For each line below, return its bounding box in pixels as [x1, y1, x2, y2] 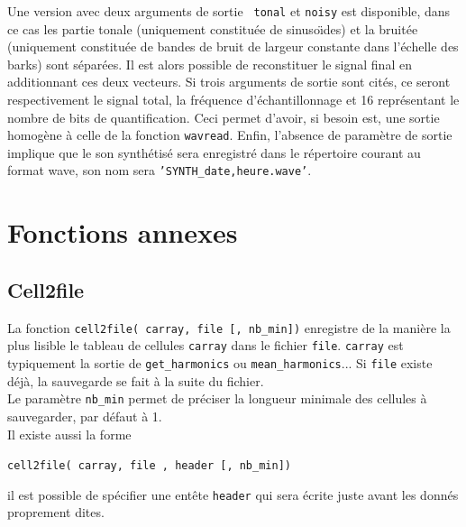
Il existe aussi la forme [7, 424, 132, 443]
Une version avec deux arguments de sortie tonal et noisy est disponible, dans [7, 2, 451, 20]
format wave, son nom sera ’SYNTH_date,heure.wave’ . [7, 161, 312, 180]
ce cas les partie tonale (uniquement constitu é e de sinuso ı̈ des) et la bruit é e [7, 19, 418, 38]
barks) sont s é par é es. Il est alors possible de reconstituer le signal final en [7, 54, 412, 73]
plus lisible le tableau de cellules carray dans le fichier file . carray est [7, 336, 404, 355]
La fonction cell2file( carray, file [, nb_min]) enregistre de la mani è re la [7, 318, 451, 337]
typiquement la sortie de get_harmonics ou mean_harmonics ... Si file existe [7, 354, 433, 373]
